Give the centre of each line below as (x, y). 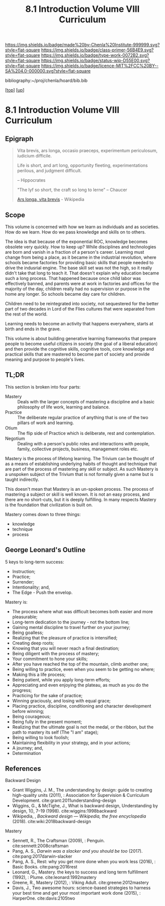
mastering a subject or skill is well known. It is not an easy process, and (77, 494)
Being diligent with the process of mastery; (56, 653)
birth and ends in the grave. (33, 329)
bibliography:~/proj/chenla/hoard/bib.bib (46, 80)
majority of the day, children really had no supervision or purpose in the (77, 289)
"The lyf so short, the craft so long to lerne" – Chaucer (72, 190)
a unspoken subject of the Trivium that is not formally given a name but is (79, 474)
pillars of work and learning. (46, 423)
